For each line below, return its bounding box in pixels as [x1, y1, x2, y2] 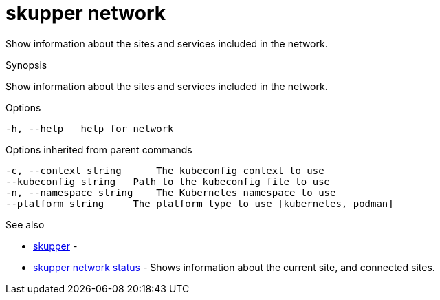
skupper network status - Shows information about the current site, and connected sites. [33, 261, 435, 273]
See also [5, 218, 45, 231]
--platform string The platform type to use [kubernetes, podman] [5, 197, 394, 209]
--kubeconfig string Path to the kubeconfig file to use [5, 175, 331, 187]
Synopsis [5, 58, 47, 71]
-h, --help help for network [5, 122, 174, 134]
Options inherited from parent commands [5, 143, 192, 156]
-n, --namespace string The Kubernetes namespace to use [5, 186, 336, 198]
